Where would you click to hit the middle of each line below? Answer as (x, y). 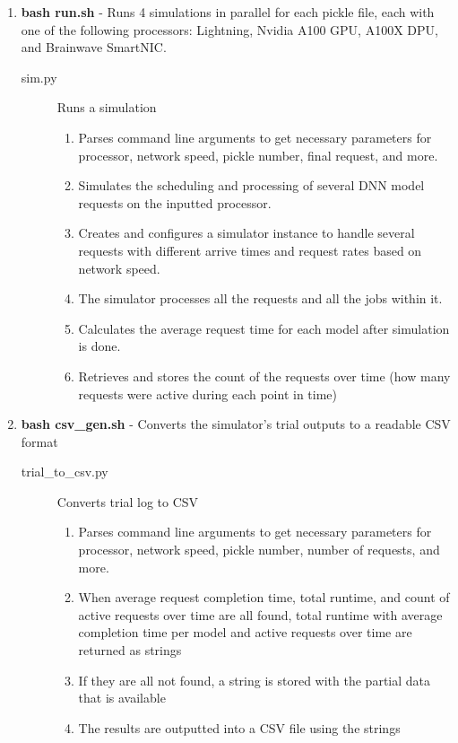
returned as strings (130, 650)
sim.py (39, 77)
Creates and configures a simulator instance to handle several (246, 233)
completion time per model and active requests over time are (245, 632)
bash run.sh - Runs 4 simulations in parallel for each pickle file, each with (228, 12)
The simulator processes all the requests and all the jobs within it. (260, 298)
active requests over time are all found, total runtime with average (260, 614)
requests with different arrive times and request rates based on (250, 250)
